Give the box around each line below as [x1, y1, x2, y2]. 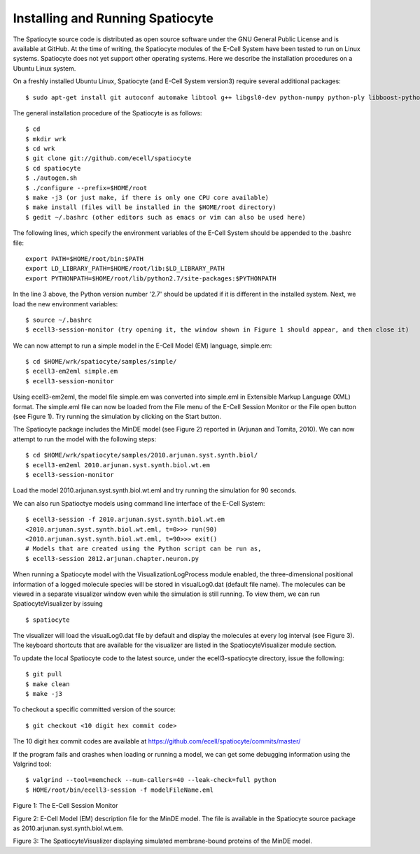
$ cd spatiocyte [25, 164, 81, 172]
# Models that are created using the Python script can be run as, [25, 545, 262, 553]
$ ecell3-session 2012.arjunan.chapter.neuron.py [25, 555, 199, 562]
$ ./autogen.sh [25, 174, 78, 182]
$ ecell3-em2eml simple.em [25, 367, 118, 376]
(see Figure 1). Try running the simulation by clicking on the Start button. [13, 413, 222, 421]
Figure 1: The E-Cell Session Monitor [13, 802, 118, 810]
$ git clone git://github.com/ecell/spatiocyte [25, 155, 192, 162]
